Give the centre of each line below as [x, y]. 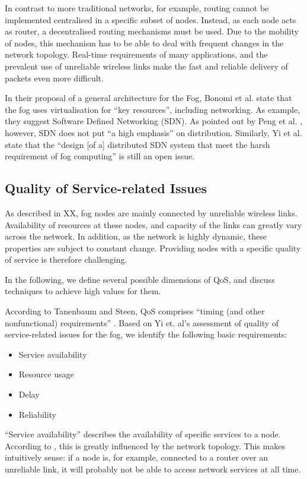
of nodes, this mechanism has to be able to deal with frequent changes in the [144, 42]
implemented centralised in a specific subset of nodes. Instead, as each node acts [151, 19]
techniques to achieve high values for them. [83, 291]
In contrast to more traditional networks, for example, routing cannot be [137, 8]
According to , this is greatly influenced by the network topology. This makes [145, 445]
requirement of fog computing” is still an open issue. [100, 156]
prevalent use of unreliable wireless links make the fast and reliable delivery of [146, 66]
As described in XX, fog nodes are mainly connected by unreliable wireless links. [151, 212]
